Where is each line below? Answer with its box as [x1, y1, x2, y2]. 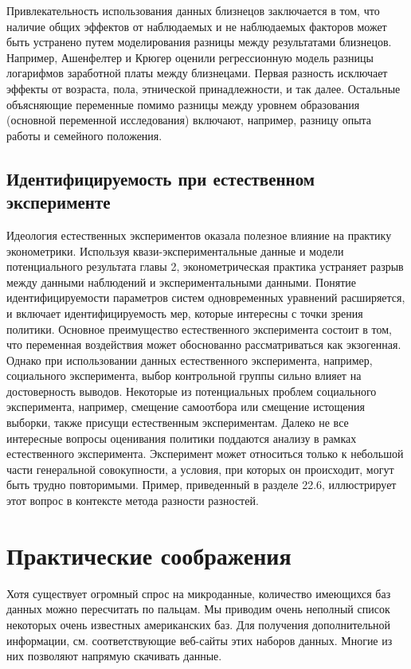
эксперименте [6, 190, 111, 214]
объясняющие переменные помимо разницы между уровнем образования [6, 96, 360, 112]
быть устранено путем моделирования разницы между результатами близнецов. [6, 33, 392, 50]
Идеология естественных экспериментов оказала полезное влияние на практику [6, 226, 392, 243]
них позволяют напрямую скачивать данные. [6, 647, 222, 664]
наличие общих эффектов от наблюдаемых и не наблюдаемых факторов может [6, 18, 387, 34]
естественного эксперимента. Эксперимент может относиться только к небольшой [6, 445, 404, 462]
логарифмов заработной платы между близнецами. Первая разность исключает [6, 65, 388, 81]
